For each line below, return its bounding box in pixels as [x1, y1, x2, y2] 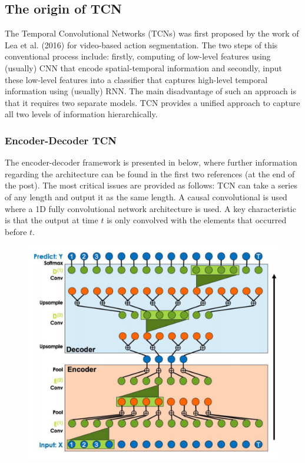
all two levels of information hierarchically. [5, 108, 158, 120]
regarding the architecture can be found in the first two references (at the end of [5, 167, 295, 180]
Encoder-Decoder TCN [5, 133, 117, 147]
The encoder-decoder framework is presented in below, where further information [5, 156, 297, 168]
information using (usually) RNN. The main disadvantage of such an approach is [5, 85, 296, 97]
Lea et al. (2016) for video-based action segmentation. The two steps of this [5, 38, 278, 51]
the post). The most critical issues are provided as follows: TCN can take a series [5, 179, 297, 191]
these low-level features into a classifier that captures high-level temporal [5, 73, 268, 85]
